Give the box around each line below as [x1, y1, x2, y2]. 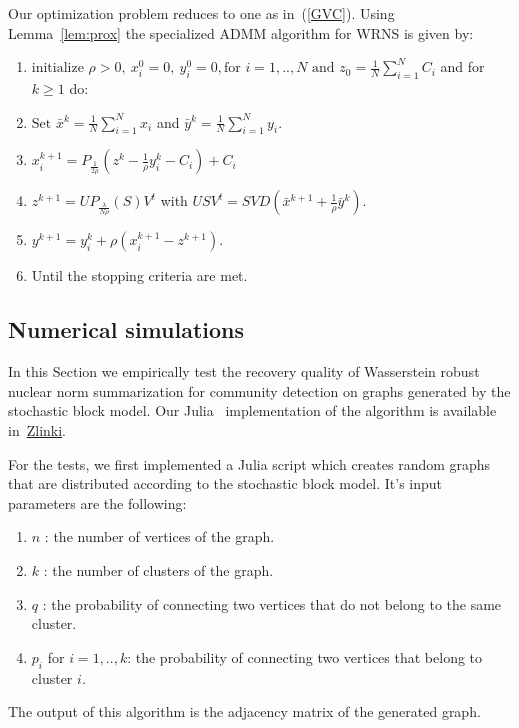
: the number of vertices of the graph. [44, 526, 275, 547]
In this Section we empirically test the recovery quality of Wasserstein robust [8, 361, 480, 382]
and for [440, 56, 485, 77]
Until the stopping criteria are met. [31, 265, 248, 286]
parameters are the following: [8, 492, 187, 513]
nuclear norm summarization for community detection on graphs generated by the [8, 380, 511, 401]
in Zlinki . [8, 419, 66, 440]
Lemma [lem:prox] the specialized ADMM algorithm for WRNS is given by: [8, 22, 474, 43]
